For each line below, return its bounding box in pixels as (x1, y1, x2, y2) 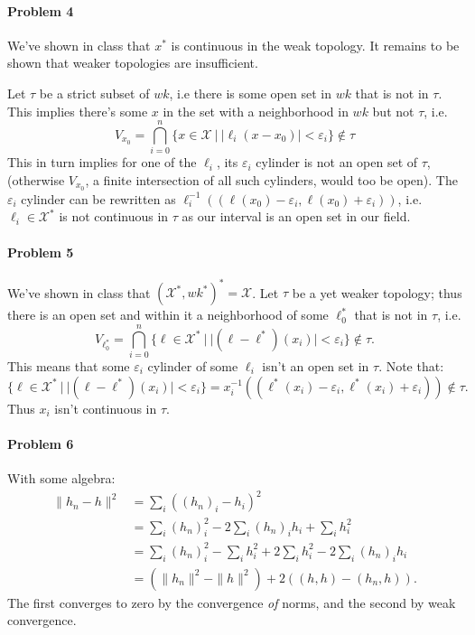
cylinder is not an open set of (256, 153, 418, 172)
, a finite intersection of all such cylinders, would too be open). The (85, 170, 458, 189)
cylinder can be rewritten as (21, 189, 176, 208)
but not (372, 101, 414, 120)
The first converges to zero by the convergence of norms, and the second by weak (7, 593, 456, 612)
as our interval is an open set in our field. (182, 207, 411, 226)
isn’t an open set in (262, 356, 369, 375)
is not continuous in (59, 207, 169, 226)
